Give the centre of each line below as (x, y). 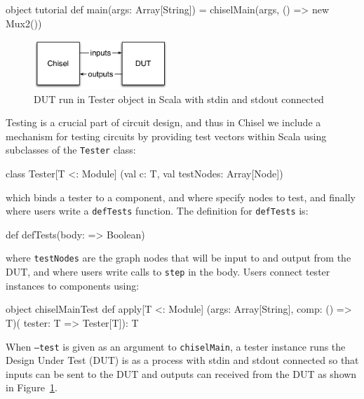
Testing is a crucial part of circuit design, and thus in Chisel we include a (163, 122)
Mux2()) (24, 23)
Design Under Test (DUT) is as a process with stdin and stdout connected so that (182, 360)
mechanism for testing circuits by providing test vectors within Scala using (166, 136)
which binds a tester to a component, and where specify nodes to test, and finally (181, 197)
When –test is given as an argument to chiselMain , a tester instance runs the (176, 346)
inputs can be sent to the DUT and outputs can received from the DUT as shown (181, 373)
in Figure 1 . (32, 387)
